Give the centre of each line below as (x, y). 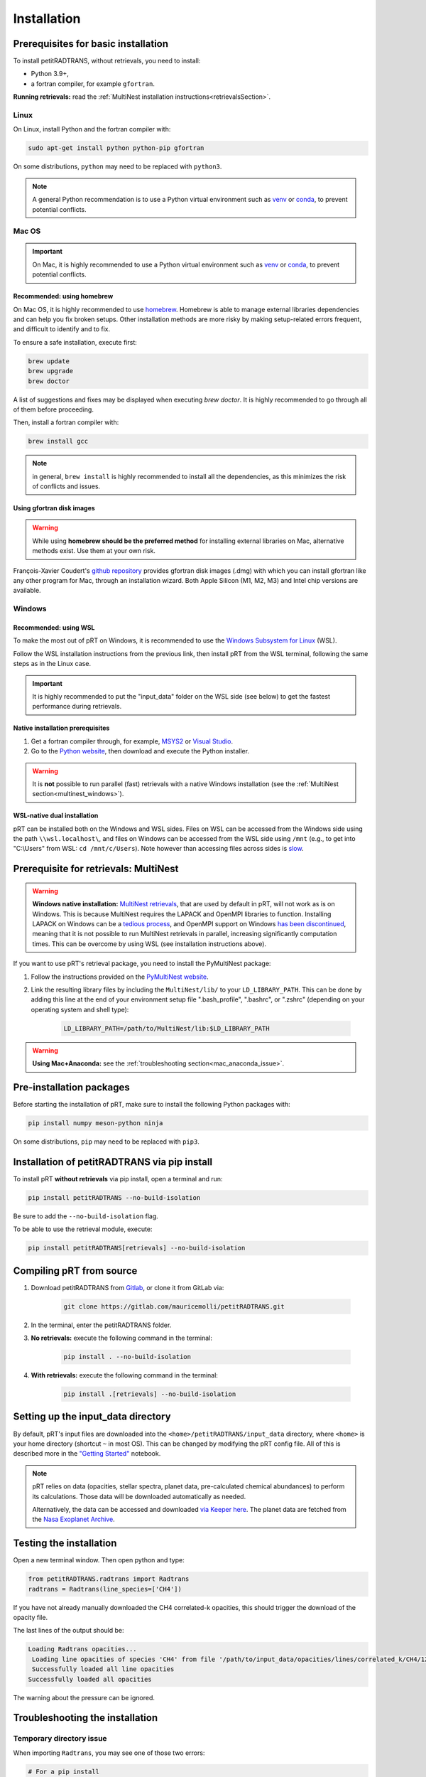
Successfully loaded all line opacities (103, 1669)
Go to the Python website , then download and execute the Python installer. (140, 751)
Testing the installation (65, 1544)
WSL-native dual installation (56, 816)
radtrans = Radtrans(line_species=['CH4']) (105, 1589)
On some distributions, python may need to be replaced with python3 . (118, 166)
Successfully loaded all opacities (90, 1679)
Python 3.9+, (50, 74)
